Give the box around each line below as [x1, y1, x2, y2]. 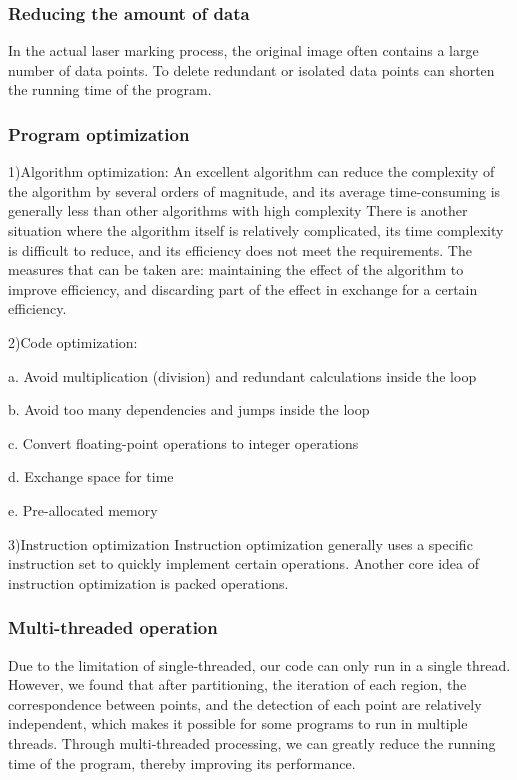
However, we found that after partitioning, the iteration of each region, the [8, 674, 467, 695]
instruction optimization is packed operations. [8, 572, 289, 593]
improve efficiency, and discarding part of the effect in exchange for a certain [8, 278, 478, 299]
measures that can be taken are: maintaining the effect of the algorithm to [8, 259, 464, 280]
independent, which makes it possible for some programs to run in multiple [8, 713, 468, 734]
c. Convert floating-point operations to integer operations [8, 432, 359, 453]
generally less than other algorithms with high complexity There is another [8, 200, 468, 221]
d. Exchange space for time [8, 466, 174, 487]
